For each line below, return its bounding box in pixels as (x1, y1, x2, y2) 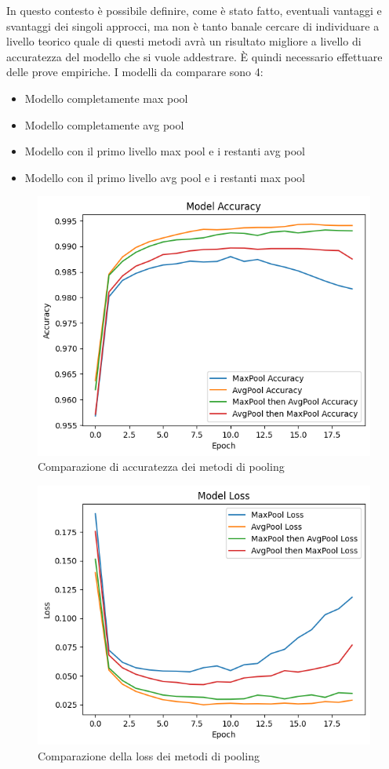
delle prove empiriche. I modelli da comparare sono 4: (6, 64, 264, 80)
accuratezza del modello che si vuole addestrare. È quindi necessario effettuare (6, 48, 383, 64)
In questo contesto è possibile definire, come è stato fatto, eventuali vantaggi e (6, 2, 382, 18)
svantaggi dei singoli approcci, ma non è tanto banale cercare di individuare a (6, 17, 380, 34)
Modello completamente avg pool (24, 116, 184, 133)
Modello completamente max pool (24, 89, 188, 106)
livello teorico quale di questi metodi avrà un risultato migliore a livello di (6, 33, 362, 49)
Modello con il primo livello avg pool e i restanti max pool (24, 169, 305, 185)
